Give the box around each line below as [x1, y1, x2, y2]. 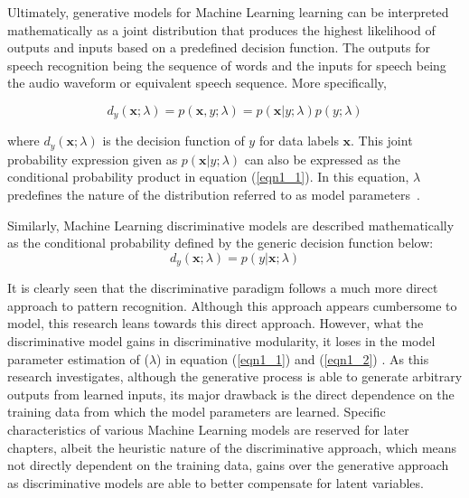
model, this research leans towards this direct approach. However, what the [7, 314, 424, 333]
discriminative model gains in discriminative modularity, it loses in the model [7, 332, 436, 351]
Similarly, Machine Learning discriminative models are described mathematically [7, 215, 455, 234]
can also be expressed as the [244, 149, 400, 168]
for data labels [258, 131, 339, 150]
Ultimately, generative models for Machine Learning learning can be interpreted [7, 3, 449, 21]
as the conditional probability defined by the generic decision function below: [7, 233, 434, 252]
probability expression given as [7, 149, 178, 168]
